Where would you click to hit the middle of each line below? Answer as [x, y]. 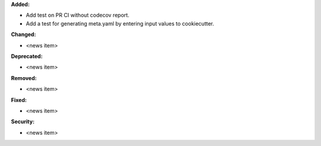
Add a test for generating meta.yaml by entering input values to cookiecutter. [120, 23]
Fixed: [19, 100]
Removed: [24, 78]
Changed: [23, 34]
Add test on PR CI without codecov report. [78, 15]
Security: [23, 122]
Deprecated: [27, 56]
